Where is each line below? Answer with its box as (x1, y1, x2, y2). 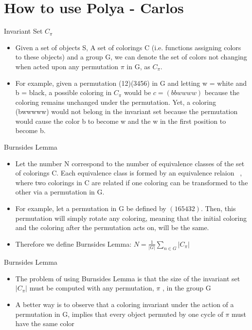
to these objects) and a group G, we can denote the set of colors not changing (15, 52, 247, 62)
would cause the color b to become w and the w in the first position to (15, 116, 226, 126)
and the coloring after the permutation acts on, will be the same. (15, 222, 209, 233)
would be (124, 87, 151, 97)
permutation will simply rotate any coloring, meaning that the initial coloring (15, 213, 247, 223)
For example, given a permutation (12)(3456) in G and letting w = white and (15, 78, 247, 88)
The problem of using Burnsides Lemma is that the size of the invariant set (15, 273, 240, 283)
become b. (15, 125, 46, 136)
